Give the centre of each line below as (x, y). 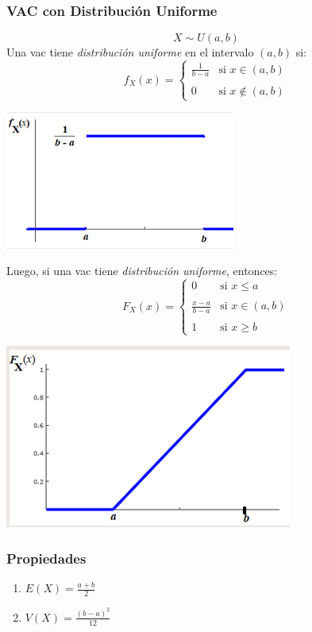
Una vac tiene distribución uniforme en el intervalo (130, 52)
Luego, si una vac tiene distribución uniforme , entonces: (142, 271)
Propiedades (46, 558)
